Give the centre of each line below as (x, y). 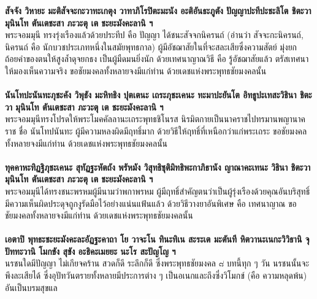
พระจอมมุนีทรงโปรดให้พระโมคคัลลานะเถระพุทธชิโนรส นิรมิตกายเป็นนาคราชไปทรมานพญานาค (155, 119)
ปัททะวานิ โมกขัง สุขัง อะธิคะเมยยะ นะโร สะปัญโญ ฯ (90, 251)
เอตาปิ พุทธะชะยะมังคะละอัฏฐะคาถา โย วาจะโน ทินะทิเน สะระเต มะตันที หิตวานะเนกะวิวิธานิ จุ (157, 239)
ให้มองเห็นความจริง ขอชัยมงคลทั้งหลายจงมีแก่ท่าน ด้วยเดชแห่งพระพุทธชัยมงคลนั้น (136, 70)
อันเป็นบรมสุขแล (31, 287)
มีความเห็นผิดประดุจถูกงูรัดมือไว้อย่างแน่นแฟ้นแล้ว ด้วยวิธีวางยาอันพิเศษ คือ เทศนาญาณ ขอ (151, 203)
